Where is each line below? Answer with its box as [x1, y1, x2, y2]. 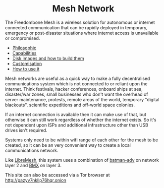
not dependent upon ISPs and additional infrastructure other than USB [5, 122, 149, 128]
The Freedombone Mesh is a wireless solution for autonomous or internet [5, 19, 155, 25]
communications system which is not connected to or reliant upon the [5, 80, 148, 87]
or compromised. [5, 35, 41, 41]
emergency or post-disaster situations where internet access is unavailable [5, 30, 159, 36]
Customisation [12, 61, 42, 66]
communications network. [5, 147, 58, 153]
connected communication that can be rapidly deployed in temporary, [5, 24, 148, 30]
